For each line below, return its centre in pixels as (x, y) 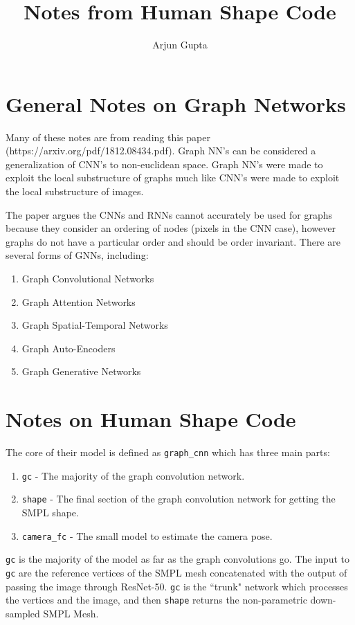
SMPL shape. (50, 513)
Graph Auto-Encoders (69, 348)
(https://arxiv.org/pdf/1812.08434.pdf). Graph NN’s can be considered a (161, 151)
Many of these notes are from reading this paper (108, 137)
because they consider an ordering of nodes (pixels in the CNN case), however (171, 228)
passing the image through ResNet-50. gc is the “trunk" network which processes (177, 586)
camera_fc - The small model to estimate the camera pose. (147, 535)
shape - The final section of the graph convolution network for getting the (179, 499)
